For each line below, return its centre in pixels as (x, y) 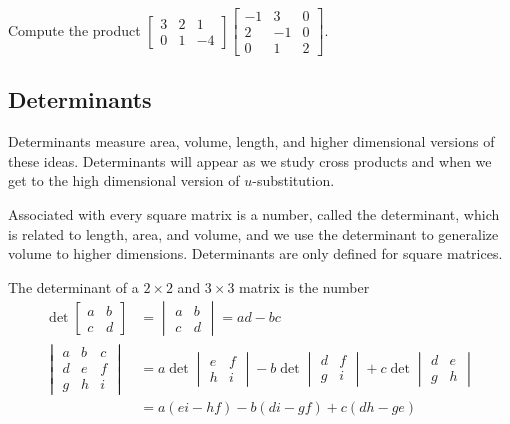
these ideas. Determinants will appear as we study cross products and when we (250, 160)
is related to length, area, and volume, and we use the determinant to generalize (253, 233)
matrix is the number (304, 286)
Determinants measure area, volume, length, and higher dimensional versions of (251, 141)
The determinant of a (73, 286)
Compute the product (74, 29)
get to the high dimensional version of (124, 180)
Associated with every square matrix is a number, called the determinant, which (254, 214)
